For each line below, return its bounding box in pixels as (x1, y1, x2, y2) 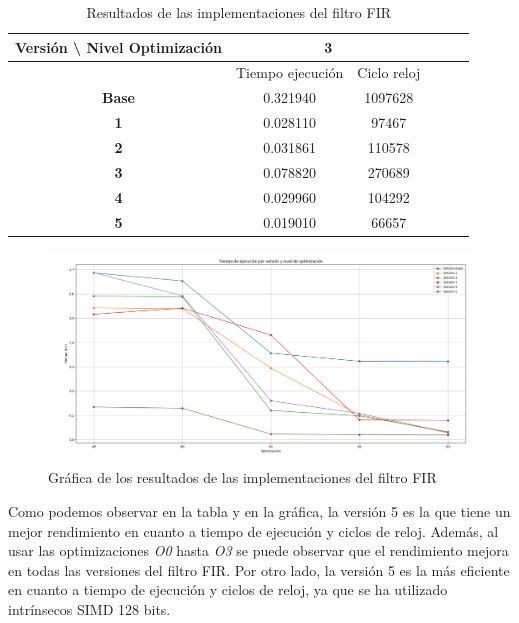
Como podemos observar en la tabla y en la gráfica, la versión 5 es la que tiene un (8, 501, 511, 522)
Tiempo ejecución (236, 62, 344, 83)
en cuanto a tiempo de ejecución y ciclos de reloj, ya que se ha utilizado (8, 579, 448, 600)
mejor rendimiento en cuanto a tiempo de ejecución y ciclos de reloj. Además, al (8, 520, 499, 541)
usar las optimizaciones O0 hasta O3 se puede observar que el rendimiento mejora (8, 540, 509, 561)
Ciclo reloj (357, 62, 421, 83)
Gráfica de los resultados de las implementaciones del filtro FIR (48, 467, 437, 488)
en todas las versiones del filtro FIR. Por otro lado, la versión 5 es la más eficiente (8, 559, 510, 580)
